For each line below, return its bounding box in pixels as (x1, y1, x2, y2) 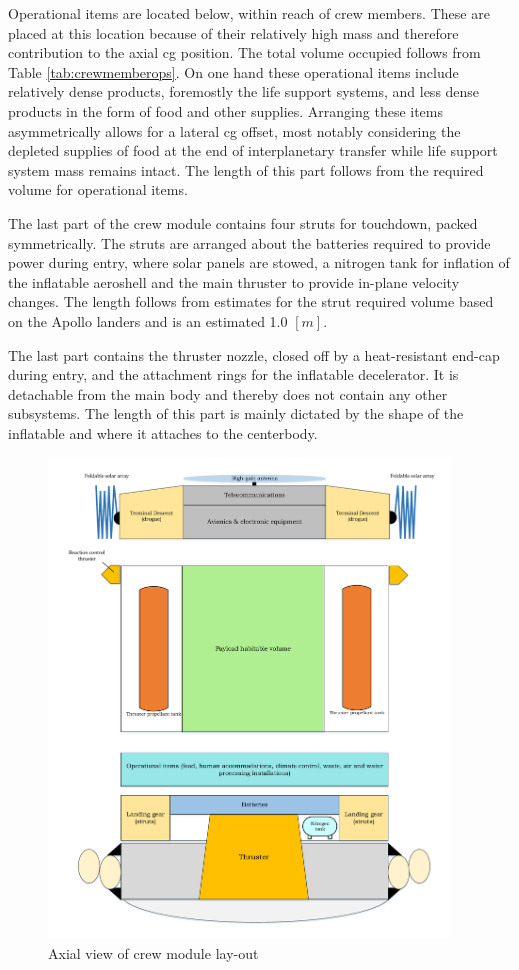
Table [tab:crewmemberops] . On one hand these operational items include (8, 61, 459, 82)
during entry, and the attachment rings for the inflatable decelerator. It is (8, 364, 459, 385)
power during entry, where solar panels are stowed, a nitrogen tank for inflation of (8, 252, 510, 273)
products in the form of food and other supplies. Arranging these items (8, 100, 444, 121)
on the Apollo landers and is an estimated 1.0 (8, 310, 288, 331)
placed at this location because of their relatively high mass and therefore (8, 22, 459, 43)
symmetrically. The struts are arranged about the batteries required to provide (8, 232, 491, 253)
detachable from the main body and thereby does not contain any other (8, 383, 448, 404)
